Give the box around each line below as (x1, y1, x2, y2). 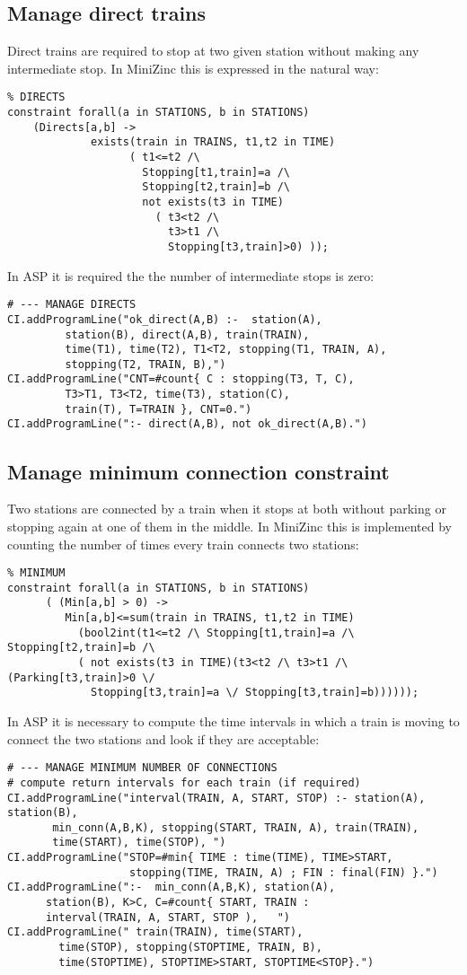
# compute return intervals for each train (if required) (7, 776, 361, 789)
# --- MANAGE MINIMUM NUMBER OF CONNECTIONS (7, 761, 278, 775)
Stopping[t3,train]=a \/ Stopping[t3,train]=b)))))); (91, 686, 419, 699)
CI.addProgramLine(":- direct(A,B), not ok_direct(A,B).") (7, 417, 367, 431)
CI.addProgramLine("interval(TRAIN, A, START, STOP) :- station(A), (7, 791, 426, 804)
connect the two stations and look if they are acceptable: (7, 729, 320, 748)
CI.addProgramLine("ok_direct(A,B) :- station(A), (7, 312, 322, 326)
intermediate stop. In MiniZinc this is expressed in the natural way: (7, 58, 379, 77)
